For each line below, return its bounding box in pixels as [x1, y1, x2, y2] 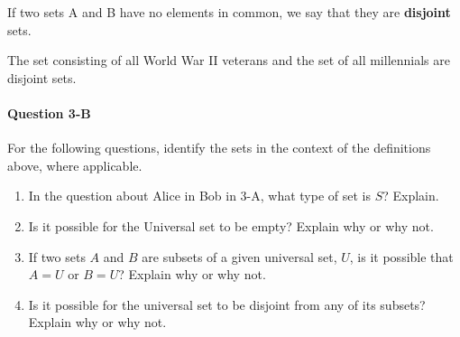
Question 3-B [7, 103, 91, 122]
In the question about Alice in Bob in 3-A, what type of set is [28, 186, 371, 205]
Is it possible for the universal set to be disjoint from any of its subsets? [28, 295, 426, 314]
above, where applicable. [7, 155, 143, 174]
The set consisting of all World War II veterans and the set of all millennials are [7, 51, 450, 70]
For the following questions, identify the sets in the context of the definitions [7, 138, 431, 157]
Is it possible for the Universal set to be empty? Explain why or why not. [28, 216, 434, 235]
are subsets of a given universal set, [142, 247, 337, 266]
